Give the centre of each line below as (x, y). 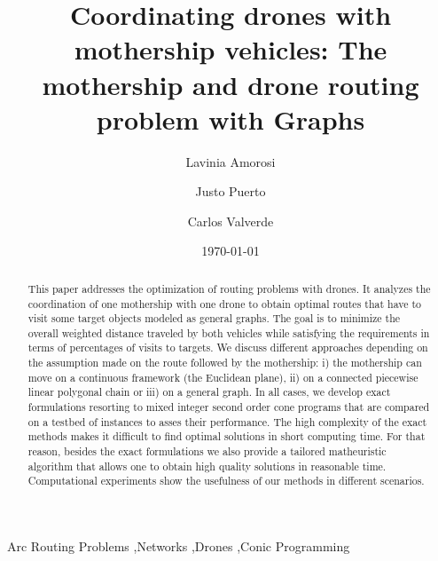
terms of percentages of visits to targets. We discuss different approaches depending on (228, 348)
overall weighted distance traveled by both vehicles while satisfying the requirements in (229, 332)
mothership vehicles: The (231, 49)
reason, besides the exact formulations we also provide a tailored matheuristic (207, 451)
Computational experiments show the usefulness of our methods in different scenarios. (226, 481)
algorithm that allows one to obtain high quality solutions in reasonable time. (207, 466)
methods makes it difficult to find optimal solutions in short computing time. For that (227, 436)
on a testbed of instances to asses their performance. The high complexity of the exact (227, 421)
